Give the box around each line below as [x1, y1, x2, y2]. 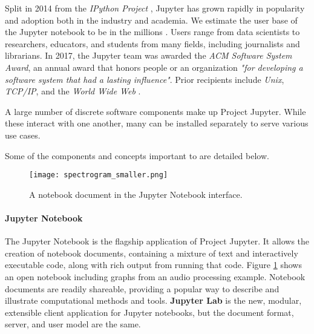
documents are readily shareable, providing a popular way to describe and [5, 282, 280, 295]
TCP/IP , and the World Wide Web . [5, 85, 141, 97]
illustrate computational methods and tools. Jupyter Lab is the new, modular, [5, 294, 302, 307]
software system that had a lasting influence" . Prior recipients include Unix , [5, 73, 284, 85]
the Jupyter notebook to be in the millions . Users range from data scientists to [5, 25, 300, 38]
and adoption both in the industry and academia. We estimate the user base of [5, 13, 298, 26]
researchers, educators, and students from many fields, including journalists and [5, 37, 300, 50]
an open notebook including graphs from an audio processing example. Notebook [5, 270, 306, 283]
